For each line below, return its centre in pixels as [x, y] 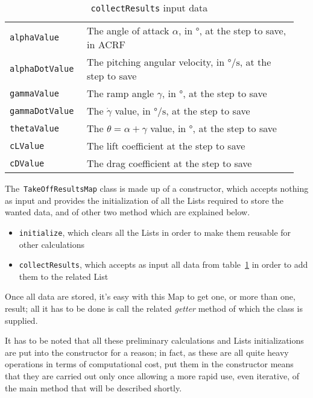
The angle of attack [128, 30]
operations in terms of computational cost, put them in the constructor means [149, 364]
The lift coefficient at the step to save [166, 146]
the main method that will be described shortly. [93, 387]
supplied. [21, 320]
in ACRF [106, 44]
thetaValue [34, 128]
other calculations [52, 244]
